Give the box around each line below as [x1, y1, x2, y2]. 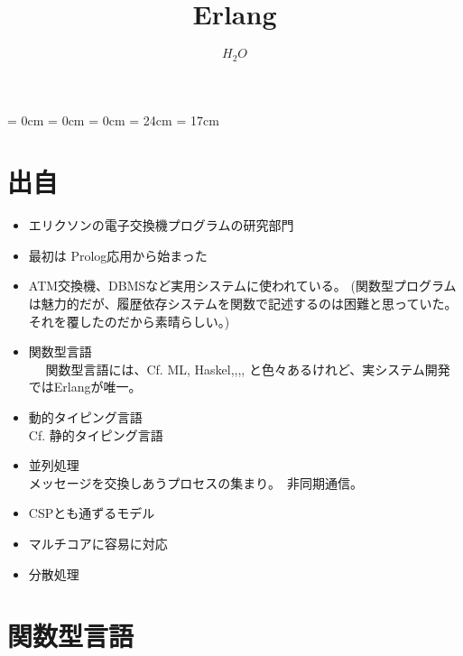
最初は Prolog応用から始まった [28, 245, 208, 264]
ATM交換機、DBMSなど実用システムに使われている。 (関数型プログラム [28, 276, 457, 295]
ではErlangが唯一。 [28, 377, 142, 396]
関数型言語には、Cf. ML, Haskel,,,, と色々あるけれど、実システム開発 [45, 359, 450, 378]
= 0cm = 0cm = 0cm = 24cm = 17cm [7, 110, 219, 129]
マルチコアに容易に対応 [28, 534, 168, 553]
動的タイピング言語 [28, 408, 143, 427]
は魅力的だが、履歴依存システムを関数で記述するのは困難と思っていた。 [28, 294, 458, 313]
